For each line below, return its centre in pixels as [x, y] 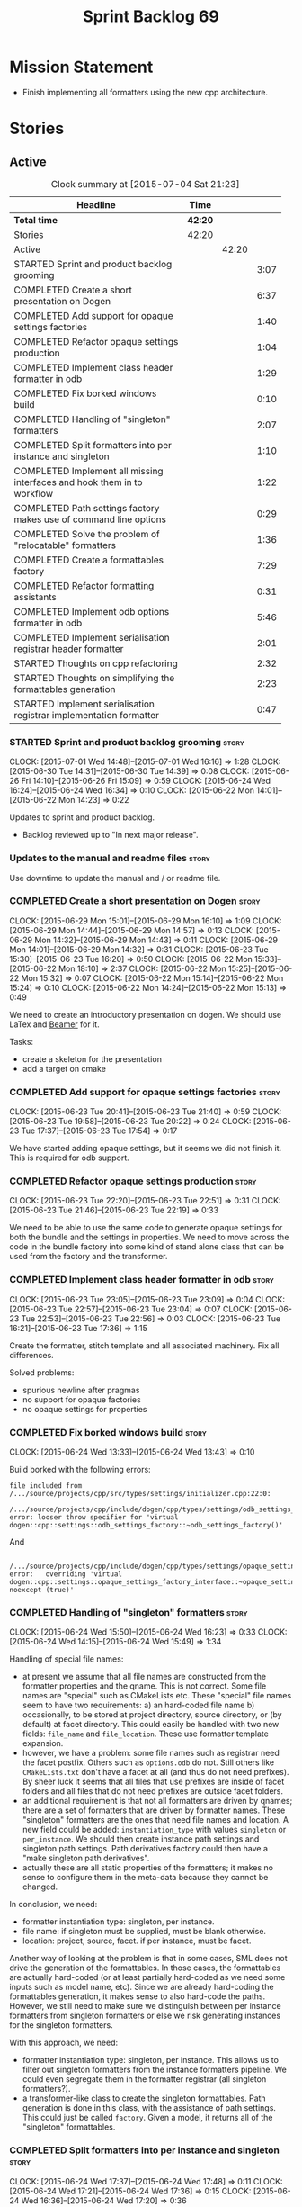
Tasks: [22, 1041]
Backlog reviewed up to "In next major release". [111, 835]
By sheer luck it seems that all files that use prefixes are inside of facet [153, 1782]
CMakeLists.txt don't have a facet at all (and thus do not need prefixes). [155, 1772]
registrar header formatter [69, 648]
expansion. [43, 1743]
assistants [35, 597]
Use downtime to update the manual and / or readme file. [115, 878]
